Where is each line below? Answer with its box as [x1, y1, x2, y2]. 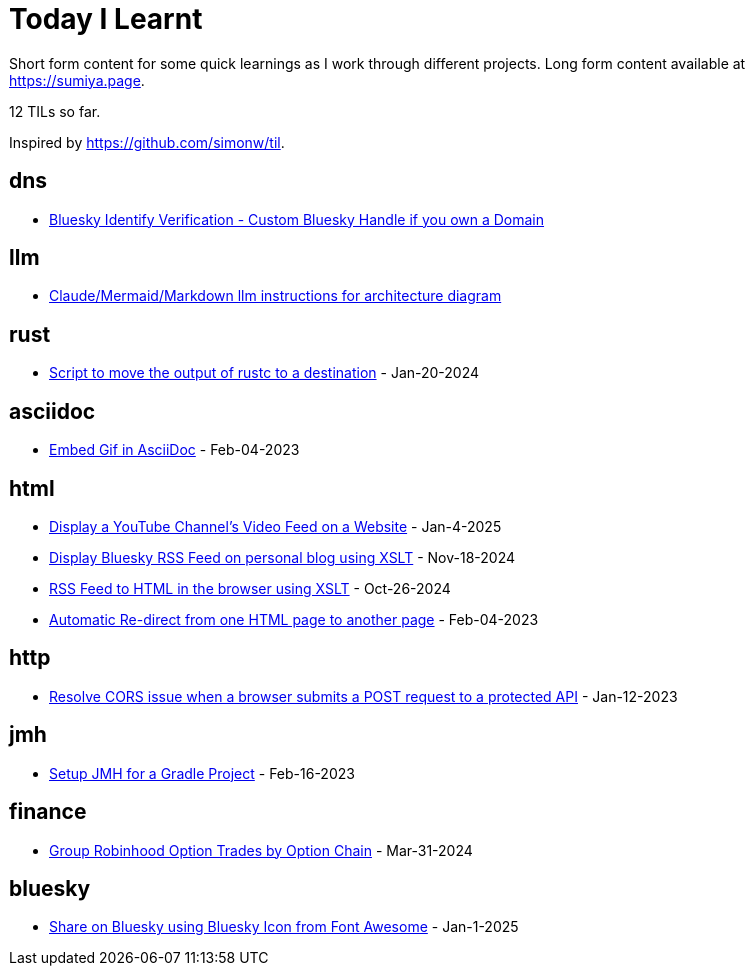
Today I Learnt [9, 2, 203, 36]
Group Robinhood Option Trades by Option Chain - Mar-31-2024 [49, 841, 473, 859]
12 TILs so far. [9, 102, 101, 120]
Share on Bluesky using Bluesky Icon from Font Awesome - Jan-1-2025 [49, 918, 519, 936]
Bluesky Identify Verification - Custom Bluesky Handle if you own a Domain [49, 210, 545, 228]
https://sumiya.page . [9, 71, 145, 89]
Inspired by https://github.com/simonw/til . [9, 133, 285, 151]
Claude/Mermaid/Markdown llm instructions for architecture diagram [49, 287, 502, 305]
